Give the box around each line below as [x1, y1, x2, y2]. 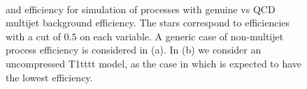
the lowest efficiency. [6, 70, 93, 84]
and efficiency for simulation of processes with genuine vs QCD [6, 1, 276, 16]
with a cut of [6, 29, 61, 43]
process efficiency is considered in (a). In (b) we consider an [6, 42, 262, 57]
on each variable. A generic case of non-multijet [80, 29, 284, 43]
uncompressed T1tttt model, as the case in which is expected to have [6, 56, 302, 70]
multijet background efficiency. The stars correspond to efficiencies [6, 15, 290, 30]
